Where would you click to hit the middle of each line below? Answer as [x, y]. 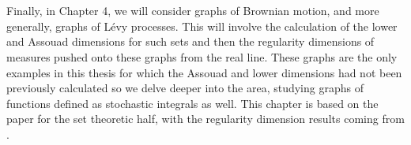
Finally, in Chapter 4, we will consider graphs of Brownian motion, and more [193, 11]
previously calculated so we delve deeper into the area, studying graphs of [185, 88]
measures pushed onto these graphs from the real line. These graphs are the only [202, 56]
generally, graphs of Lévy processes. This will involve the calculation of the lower [202, 26]
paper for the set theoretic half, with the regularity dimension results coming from [205, 119]
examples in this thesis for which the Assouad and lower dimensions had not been [204, 72]
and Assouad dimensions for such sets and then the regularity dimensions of [190, 41]
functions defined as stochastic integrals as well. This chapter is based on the [192, 103]
